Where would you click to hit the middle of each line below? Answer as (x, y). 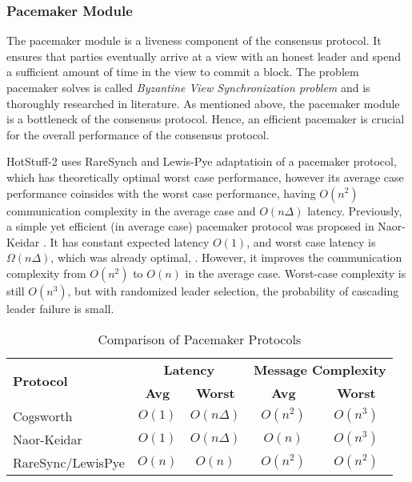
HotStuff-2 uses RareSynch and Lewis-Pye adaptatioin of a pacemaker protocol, (202, 161)
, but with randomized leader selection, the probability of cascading (233, 290)
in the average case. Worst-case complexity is (296, 273)
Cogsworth (43, 416)
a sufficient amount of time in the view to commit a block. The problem (183, 72)
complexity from (46, 273)
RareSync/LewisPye (69, 462)
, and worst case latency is (311, 241)
